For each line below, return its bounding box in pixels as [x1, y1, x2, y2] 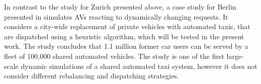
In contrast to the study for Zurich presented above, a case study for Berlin [4, 2, 236, 12]
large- [226, 50, 244, 61]
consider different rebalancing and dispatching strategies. [4, 70, 179, 81]
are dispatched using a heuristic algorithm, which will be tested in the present [4, 31, 244, 41]
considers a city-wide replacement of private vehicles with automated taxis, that [4, 21, 250, 32]
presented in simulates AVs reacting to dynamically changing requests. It [4, 11, 228, 22]
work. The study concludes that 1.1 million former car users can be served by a [4, 41, 248, 51]
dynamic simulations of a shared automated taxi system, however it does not [21, 60, 257, 71]
